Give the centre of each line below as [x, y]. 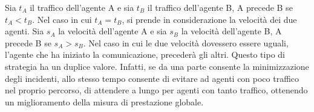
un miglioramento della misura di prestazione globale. [104, 101]
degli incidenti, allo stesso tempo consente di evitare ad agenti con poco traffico [152, 78]
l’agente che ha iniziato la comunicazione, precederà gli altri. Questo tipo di [145, 54]
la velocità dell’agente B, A [231, 31]
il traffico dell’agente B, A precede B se [220, 7]
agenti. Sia [25, 31]
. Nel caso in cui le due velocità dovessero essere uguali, [186, 42]
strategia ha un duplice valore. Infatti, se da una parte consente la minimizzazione [157, 66]
